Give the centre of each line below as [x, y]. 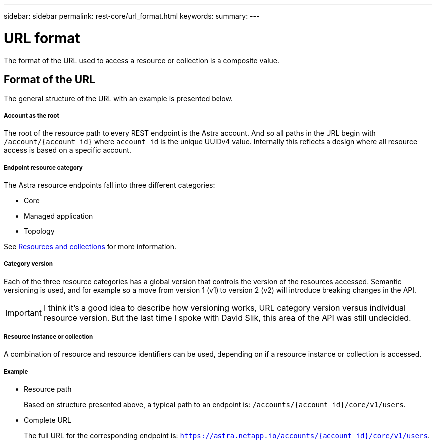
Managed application [58, 216]
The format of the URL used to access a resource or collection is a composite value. [142, 60]
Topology [39, 231]
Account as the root [32, 116]
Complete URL [48, 420]
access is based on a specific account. [68, 150]
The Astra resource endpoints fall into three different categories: [109, 185]
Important [24, 312]
